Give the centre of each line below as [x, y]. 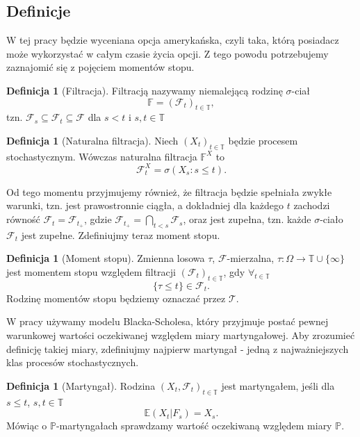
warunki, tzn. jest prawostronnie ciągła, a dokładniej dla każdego [145, 205]
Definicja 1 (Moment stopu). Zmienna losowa [106, 258]
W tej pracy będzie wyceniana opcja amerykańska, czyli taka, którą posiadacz [173, 40]
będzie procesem [263, 140]
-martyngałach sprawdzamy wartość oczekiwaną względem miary [194, 426]
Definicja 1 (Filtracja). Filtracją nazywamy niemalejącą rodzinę [145, 90]
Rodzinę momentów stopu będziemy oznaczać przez [116, 298]
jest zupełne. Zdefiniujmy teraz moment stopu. [121, 234]
